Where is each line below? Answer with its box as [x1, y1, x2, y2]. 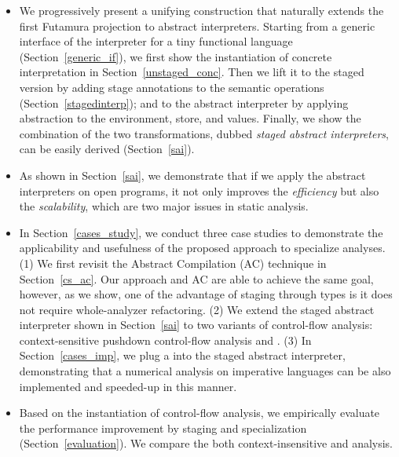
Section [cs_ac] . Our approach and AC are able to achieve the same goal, [19, 270, 374, 287]
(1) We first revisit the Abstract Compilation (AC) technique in [19, 254, 327, 271]
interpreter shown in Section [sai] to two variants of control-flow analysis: [19, 316, 373, 333]
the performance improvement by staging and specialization [19, 419, 307, 436]
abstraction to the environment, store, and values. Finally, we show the [19, 110, 361, 126]
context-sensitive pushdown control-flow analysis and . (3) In [19, 331, 312, 348]
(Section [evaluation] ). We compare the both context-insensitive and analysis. [19, 435, 394, 452]
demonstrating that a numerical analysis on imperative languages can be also [19, 363, 391, 379]
